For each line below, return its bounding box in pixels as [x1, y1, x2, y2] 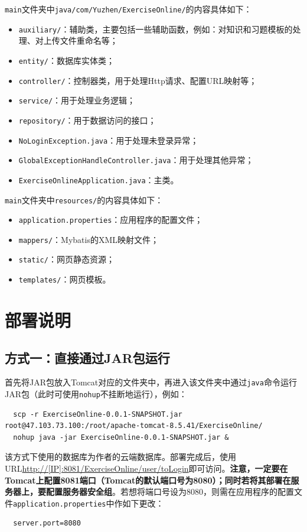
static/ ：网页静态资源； [18, 253, 115, 265]
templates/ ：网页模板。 [18, 273, 111, 286]
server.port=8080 [13, 519, 81, 528]
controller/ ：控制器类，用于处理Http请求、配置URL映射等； [18, 74, 257, 86]
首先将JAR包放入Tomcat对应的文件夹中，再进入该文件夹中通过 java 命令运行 [5, 376, 297, 388]
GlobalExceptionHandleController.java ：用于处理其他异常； [18, 154, 254, 166]
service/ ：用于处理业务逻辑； [18, 94, 136, 106]
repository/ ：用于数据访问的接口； [18, 113, 156, 126]
